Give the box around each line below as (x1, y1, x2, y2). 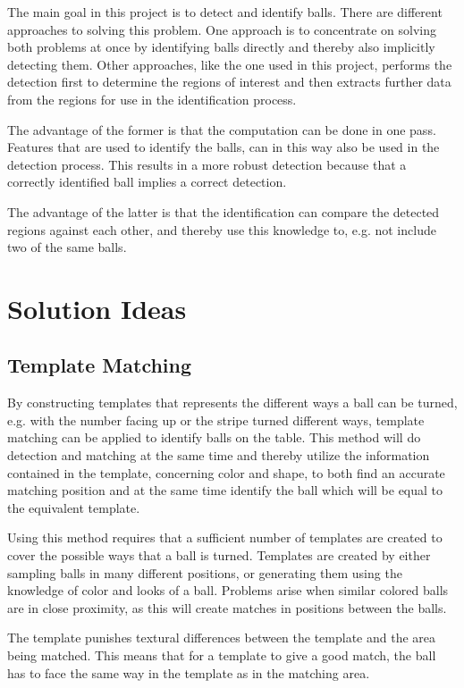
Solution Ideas (7, 289, 187, 326)
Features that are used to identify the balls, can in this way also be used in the (7, 138, 440, 156)
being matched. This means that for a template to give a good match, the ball (7, 646, 436, 665)
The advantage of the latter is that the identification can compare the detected (7, 202, 440, 221)
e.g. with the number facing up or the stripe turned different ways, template (7, 410, 425, 429)
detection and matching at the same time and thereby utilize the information (7, 446, 430, 465)
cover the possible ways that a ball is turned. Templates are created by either (7, 546, 431, 565)
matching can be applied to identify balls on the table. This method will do (7, 428, 421, 447)
